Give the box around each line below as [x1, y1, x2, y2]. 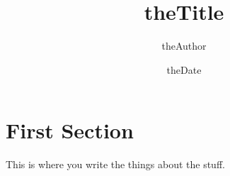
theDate [166, 62, 202, 77]
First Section [6, 116, 134, 145]
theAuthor [161, 38, 207, 53]
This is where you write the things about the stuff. [6, 157, 225, 172]
